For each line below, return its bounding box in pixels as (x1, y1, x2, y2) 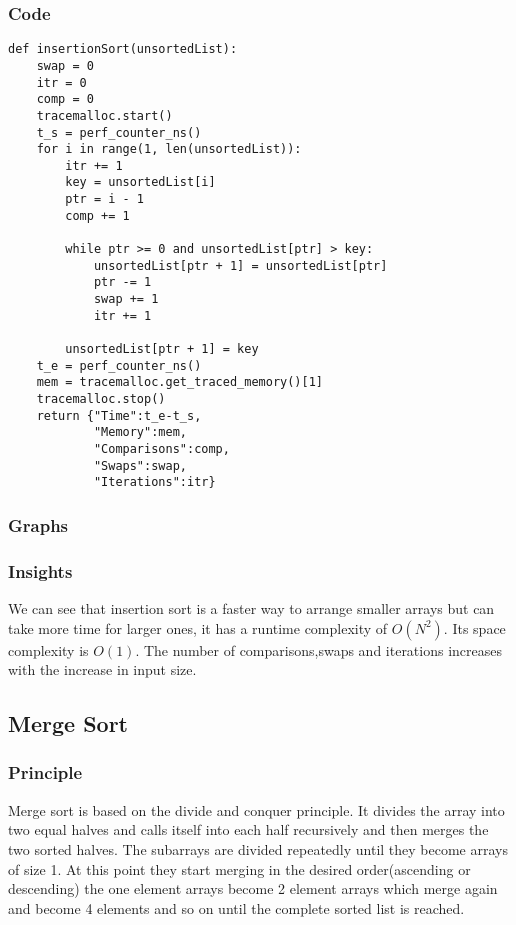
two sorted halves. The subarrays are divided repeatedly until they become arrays (8, 838, 508, 859)
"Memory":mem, (93, 425, 187, 440)
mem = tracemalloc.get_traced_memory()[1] (36, 375, 323, 390)
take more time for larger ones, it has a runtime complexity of (8, 617, 388, 638)
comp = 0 (36, 92, 94, 107)
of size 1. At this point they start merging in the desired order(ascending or (8, 858, 471, 879)
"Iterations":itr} (93, 475, 216, 490)
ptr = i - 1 (65, 192, 145, 207)
